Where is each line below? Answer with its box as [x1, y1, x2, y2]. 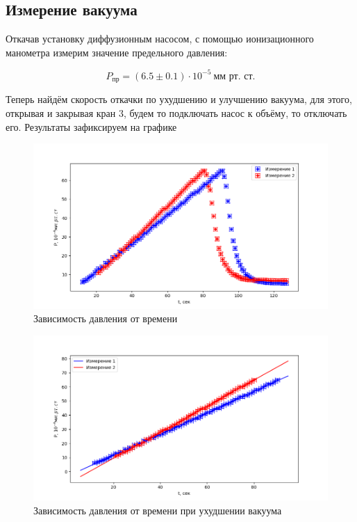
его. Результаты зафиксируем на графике [6, 119, 177, 134]
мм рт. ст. [213, 71, 256, 81]
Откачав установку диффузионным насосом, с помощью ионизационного [6, 31, 314, 46]
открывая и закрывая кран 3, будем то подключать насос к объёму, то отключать [6, 105, 347, 120]
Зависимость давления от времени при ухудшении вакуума [33, 503, 282, 517]
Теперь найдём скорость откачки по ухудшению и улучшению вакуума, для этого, [6, 92, 352, 106]
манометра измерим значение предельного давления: [6, 45, 228, 59]
